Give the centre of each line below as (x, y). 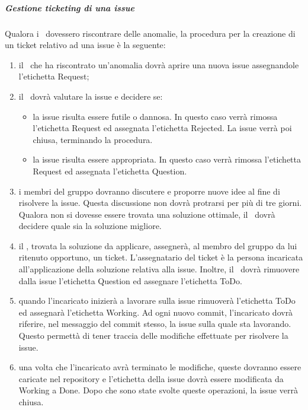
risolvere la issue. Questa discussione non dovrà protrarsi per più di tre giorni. (160, 203)
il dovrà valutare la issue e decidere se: (91, 96)
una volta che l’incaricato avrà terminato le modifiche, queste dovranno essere (160, 367)
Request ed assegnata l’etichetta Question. (110, 171)
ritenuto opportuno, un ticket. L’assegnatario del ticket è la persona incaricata (161, 257)
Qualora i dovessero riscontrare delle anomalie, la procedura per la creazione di (150, 33)
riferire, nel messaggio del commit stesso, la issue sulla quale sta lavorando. (155, 324)
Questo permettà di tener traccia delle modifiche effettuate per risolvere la (153, 336)
